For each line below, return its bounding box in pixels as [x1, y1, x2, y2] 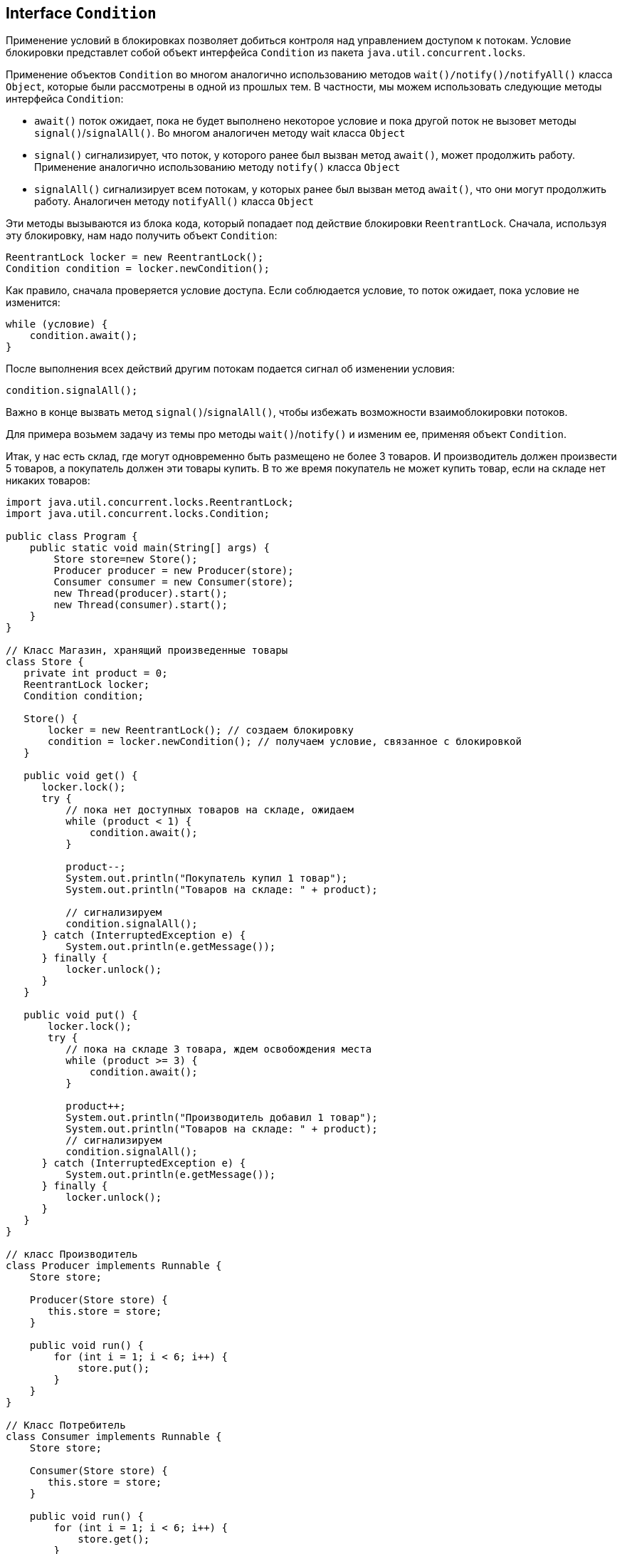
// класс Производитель [6, 1248, 138, 1261]
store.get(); [78, 1533, 150, 1545]
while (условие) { [6, 318, 108, 330]
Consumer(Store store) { [29, 1465, 168, 1477]
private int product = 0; [23, 667, 168, 679]
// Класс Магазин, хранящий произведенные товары [6, 645, 288, 657]
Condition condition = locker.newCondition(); [6, 263, 270, 275]
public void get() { [23, 770, 138, 782]
